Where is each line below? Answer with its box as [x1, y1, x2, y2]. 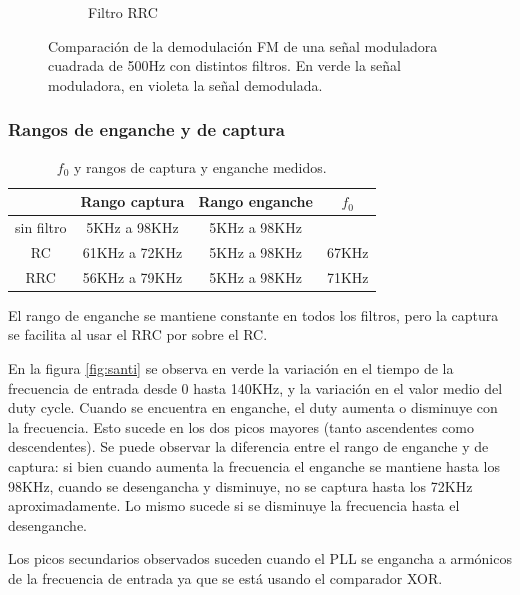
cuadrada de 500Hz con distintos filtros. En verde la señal [48, 55, 401, 76]
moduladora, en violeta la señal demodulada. [48, 74, 323, 95]
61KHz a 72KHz [82, 241, 183, 262]
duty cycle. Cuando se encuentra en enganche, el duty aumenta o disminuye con [8, 397, 498, 418]
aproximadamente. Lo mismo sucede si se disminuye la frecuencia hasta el [8, 495, 460, 516]
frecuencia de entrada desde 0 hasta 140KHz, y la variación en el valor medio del [8, 377, 503, 398]
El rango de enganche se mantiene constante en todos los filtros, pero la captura [8, 304, 499, 325]
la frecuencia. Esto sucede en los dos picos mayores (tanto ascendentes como [8, 416, 474, 437]
